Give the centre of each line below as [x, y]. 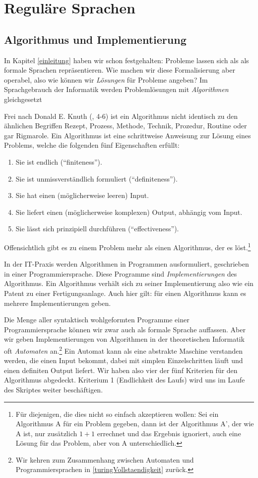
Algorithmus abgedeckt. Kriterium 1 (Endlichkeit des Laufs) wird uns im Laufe [125, 380]
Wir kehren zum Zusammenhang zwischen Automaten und [105, 459]
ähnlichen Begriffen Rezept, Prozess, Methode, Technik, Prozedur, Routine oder [126, 126]
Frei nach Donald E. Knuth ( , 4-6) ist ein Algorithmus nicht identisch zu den [121, 116]
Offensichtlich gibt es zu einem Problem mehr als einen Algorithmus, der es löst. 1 [128, 246]
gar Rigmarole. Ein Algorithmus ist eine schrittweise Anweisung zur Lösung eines [128, 135]
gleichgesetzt [23, 99]
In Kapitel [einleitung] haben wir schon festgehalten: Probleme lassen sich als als [127, 60]
